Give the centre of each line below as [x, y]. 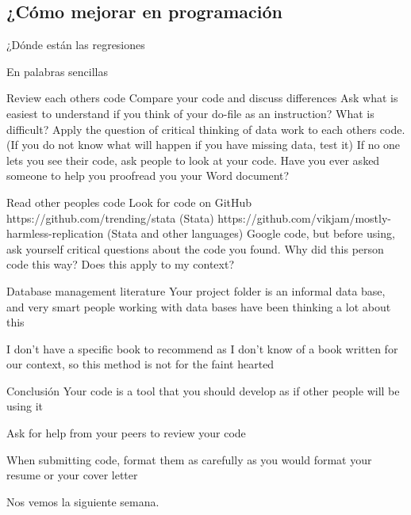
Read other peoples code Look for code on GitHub [129, 202]
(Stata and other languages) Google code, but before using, [251, 233]
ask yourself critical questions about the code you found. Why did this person [195, 248]
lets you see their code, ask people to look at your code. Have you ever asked [193, 160]
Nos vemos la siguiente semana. [83, 501]
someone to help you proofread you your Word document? [148, 175]
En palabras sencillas [58, 71]
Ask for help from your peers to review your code [126, 433]
